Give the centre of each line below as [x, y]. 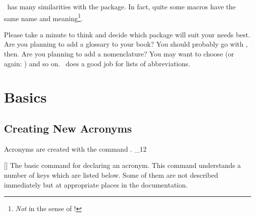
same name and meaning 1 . [43, 17]
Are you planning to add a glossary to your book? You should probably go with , [126, 44]
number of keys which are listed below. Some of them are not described [111, 175]
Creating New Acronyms [68, 128]
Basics [25, 97]
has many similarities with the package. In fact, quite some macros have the [121, 6]
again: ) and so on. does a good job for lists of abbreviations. [97, 63]
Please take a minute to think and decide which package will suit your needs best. [127, 34]
